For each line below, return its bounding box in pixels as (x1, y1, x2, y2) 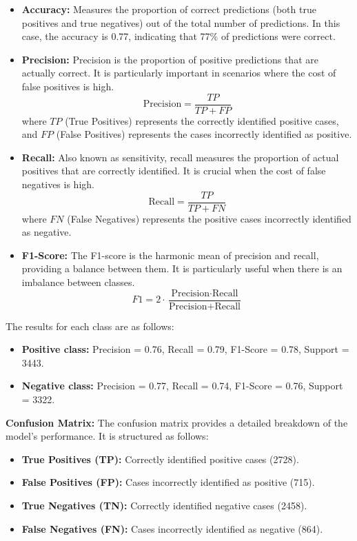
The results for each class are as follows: (6, 318, 174, 333)
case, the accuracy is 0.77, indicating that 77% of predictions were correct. (21, 29, 336, 43)
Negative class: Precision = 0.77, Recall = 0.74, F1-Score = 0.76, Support (21, 378, 343, 393)
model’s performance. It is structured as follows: (6, 429, 209, 443)
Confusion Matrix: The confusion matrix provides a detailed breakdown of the (6, 415, 348, 429)
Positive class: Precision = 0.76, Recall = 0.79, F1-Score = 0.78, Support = (21, 342, 349, 356)
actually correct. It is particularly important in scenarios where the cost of (21, 65, 336, 80)
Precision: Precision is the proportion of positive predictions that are (21, 52, 318, 66)
